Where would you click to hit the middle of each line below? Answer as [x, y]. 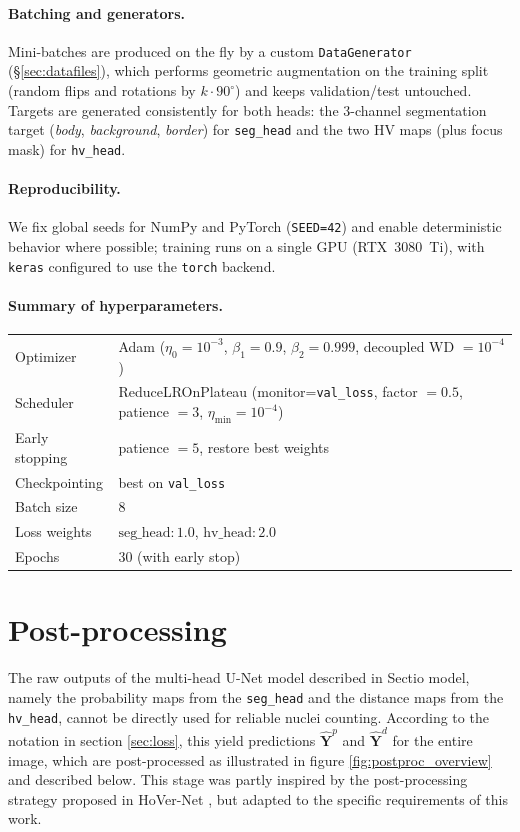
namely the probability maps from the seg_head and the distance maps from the [256, 696]
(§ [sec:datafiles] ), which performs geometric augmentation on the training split [248, 70]
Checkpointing [59, 481]
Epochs [37, 556]
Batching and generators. [97, 12]
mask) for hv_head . [67, 148]
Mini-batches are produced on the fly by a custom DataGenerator [210, 50]
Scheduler [44, 401]
